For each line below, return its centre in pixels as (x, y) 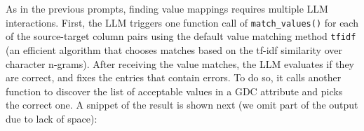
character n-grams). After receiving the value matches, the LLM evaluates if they (180, 63)
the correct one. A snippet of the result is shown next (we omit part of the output (182, 105)
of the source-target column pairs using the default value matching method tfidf (181, 36)
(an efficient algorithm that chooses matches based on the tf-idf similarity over (174, 49)
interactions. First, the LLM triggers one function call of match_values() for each (182, 22)
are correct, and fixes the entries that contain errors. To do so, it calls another (174, 77)
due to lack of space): (52, 118)
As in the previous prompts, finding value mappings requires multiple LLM (167, 8)
